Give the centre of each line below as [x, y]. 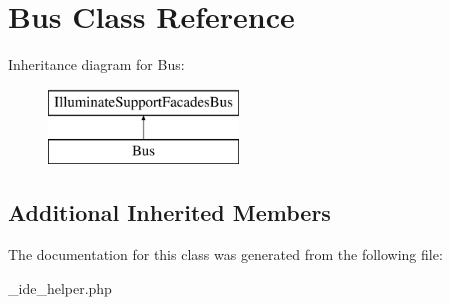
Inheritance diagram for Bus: [96, 64]
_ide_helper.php [60, 287]
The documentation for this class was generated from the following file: [225, 254]
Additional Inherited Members [169, 212]
